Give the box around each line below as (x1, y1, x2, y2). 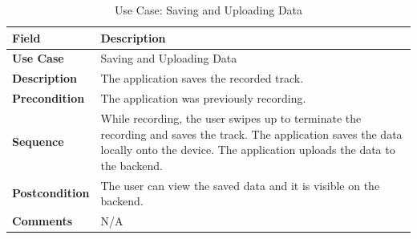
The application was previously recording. (100, 90, 306, 107)
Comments (12, 213, 72, 229)
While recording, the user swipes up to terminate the (100, 109, 362, 126)
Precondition (12, 90, 85, 107)
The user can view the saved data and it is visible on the (100, 176, 380, 193)
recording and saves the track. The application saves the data (100, 125, 403, 142)
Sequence (12, 133, 64, 150)
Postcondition (12, 184, 90, 201)
